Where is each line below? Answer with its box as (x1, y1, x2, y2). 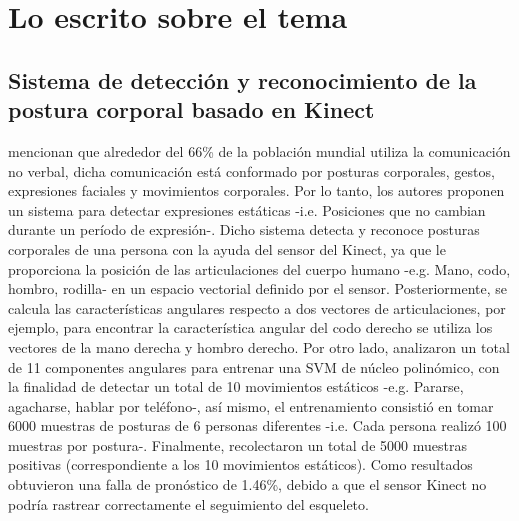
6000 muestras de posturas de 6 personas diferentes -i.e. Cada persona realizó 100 (8, 415, 507, 436)
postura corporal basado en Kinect (8, 94, 375, 125)
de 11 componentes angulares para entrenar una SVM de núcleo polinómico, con (8, 356, 500, 377)
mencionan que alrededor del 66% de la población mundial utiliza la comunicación (8, 140, 511, 161)
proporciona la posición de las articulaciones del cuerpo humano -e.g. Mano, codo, (8, 258, 511, 279)
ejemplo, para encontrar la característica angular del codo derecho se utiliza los (8, 317, 493, 338)
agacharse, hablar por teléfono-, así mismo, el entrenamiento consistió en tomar (8, 395, 494, 416)
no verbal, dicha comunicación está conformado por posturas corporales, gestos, (8, 160, 495, 181)
